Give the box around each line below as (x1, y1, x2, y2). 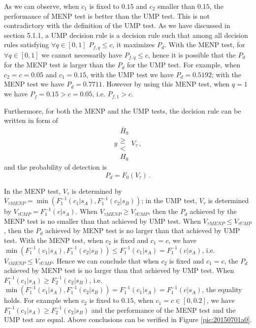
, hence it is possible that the (148, 49, 236, 60)
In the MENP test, (4, 185, 61, 196)
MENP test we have (4, 79, 64, 89)
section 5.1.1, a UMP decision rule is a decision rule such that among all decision (4, 30, 248, 40)
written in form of (4, 115, 58, 125)
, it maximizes (112, 39, 155, 50)
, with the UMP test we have (86, 69, 174, 79)
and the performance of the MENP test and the (91, 304, 236, 315)
